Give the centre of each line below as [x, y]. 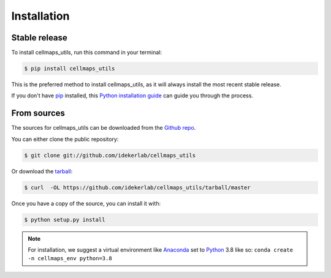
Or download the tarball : [42, 171]
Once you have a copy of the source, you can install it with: [86, 203]
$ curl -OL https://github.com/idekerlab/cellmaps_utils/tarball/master [137, 187]
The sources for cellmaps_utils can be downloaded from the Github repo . [104, 128]
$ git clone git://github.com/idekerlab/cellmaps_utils [110, 155]
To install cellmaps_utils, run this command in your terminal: [87, 53]
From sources [38, 113]
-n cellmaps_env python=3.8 [70, 258]
